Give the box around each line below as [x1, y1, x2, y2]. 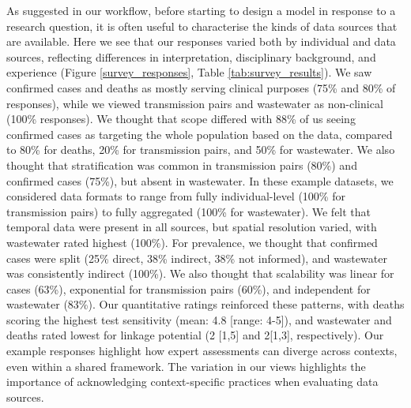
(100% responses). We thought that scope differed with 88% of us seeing [6, 110, 356, 127]
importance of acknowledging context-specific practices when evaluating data [6, 373, 379, 390]
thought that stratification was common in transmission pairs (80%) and [6, 156, 357, 173]
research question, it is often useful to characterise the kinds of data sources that [6, 17, 398, 34]
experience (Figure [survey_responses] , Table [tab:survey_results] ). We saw [6, 64, 372, 80]
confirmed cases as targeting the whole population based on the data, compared [6, 125, 393, 142]
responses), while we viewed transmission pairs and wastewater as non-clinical [6, 95, 383, 111]
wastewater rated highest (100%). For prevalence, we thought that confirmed [6, 234, 378, 250]
